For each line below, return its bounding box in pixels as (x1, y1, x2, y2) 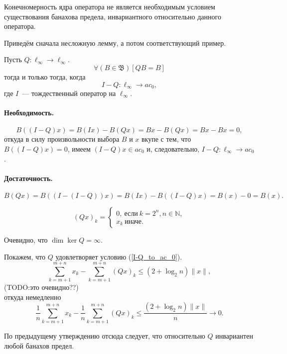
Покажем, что (4, 251, 46, 262)
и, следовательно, (146, 144, 200, 154)
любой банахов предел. (4, 340, 74, 351)
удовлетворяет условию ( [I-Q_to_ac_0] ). (55, 251, 182, 262)
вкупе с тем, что (141, 134, 191, 144)
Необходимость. (4, 107, 54, 118)
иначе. (125, 218, 143, 225)
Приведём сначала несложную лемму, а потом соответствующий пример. (4, 37, 226, 48)
